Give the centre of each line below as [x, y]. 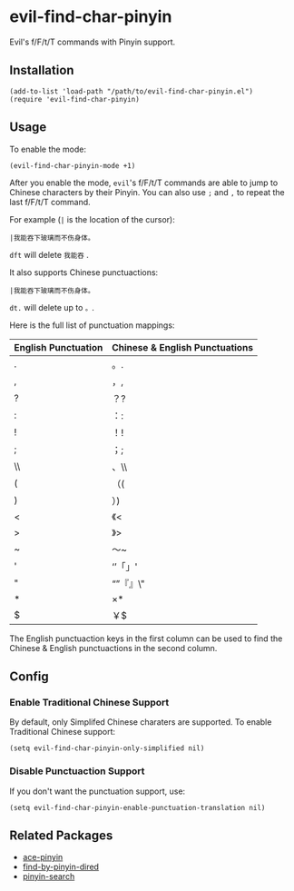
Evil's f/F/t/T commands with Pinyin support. [93, 42]
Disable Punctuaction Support [77, 771]
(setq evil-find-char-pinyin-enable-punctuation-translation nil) [137, 807]
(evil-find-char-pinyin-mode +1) [73, 165]
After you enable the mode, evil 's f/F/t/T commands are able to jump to [144, 183]
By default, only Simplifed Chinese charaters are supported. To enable [141, 722]
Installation [42, 70]
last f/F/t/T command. [50, 202]
